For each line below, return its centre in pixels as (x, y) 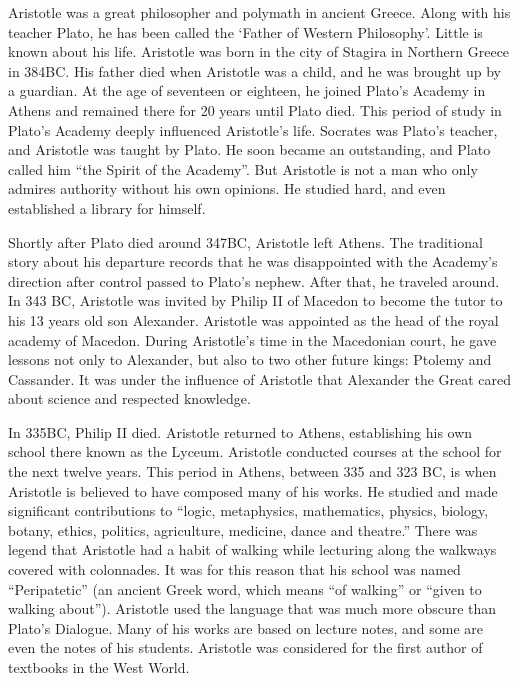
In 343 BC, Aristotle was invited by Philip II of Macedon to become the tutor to (255, 300)
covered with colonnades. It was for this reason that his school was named (234, 569)
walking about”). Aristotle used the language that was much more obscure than (252, 608)
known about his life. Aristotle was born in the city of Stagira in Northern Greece (259, 51)
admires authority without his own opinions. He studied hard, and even (227, 188)
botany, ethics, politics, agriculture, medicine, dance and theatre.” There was (243, 529)
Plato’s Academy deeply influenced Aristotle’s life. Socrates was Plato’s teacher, (253, 129)
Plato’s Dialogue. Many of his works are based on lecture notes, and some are (246, 627)
